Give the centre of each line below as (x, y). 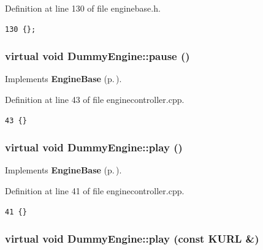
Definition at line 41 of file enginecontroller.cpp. (95, 191)
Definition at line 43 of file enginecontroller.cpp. (95, 99)
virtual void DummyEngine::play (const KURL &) (132, 239)
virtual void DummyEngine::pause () (97, 56)
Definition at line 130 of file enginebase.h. (83, 8)
